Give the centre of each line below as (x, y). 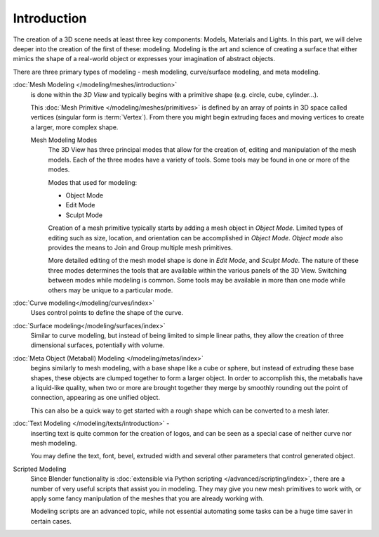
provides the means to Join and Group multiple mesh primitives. (140, 247)
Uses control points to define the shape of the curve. (107, 313)
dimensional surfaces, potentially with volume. (98, 345)
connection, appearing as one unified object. (95, 398)
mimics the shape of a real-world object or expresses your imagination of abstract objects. (144, 59)
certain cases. (51, 521)
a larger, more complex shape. (74, 127)
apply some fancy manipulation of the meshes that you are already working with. (147, 498)
